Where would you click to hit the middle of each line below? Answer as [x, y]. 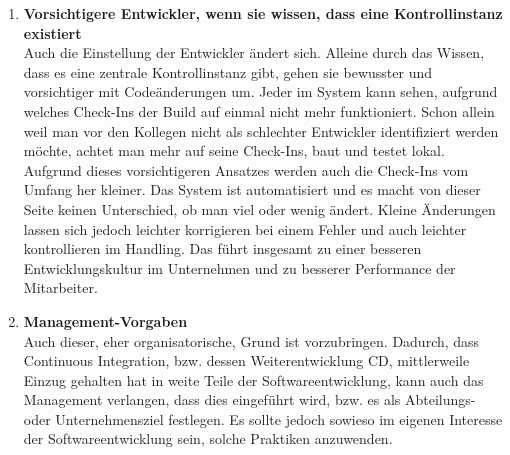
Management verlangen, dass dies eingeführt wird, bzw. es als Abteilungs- [249, 399]
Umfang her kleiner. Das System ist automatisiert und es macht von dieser [252, 189]
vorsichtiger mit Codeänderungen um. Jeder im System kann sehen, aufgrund [260, 91]
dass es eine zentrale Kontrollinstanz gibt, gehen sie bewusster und [227, 71]
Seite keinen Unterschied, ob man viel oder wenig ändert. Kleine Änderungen [259, 208]
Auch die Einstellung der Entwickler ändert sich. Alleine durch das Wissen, [254, 52]
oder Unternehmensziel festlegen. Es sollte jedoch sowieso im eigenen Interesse [263, 418]
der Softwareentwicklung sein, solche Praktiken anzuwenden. [208, 438]
